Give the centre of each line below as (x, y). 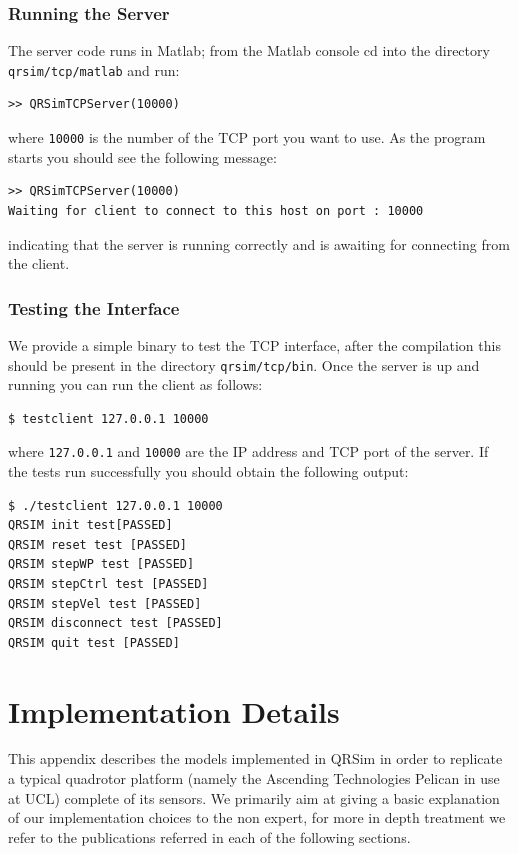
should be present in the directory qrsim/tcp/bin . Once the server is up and (244, 364)
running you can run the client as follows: (135, 384)
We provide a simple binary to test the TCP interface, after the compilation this (254, 344)
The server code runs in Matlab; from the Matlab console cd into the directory (249, 50)
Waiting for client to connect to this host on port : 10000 (216, 210)
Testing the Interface (94, 307)
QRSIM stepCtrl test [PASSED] (108, 583)
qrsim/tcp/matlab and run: (94, 69)
